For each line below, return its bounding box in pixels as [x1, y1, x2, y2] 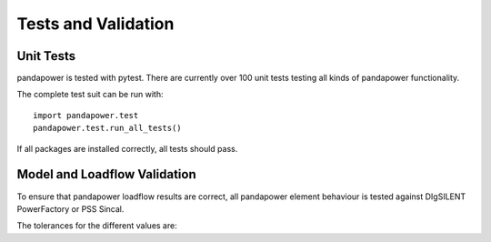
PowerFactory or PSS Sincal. [16, 203, 125, 214]
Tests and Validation [16, 14, 175, 34]
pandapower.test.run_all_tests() [33, 123, 182, 134]
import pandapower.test [33, 110, 139, 120]
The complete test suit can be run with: [16, 89, 164, 100]
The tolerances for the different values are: [16, 220, 177, 231]
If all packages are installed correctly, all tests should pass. [16, 143, 238, 154]
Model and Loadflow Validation [16, 166, 196, 182]
